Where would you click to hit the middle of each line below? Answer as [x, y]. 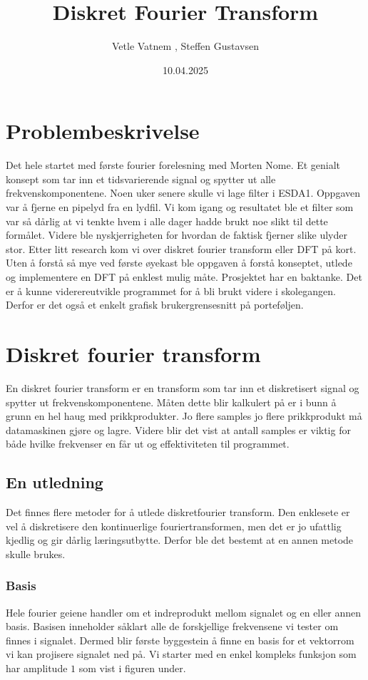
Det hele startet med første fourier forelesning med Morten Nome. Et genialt [173, 165]
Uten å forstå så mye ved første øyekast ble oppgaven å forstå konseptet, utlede [179, 263]
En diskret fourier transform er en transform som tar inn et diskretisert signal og [183, 387]
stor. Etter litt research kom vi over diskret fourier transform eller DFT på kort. [181, 248]
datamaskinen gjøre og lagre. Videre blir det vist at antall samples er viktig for [178, 429]
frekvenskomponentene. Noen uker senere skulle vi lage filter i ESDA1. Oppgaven [183, 193]
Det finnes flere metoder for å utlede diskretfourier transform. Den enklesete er [178, 512]
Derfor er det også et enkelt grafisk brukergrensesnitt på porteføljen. [155, 305]
